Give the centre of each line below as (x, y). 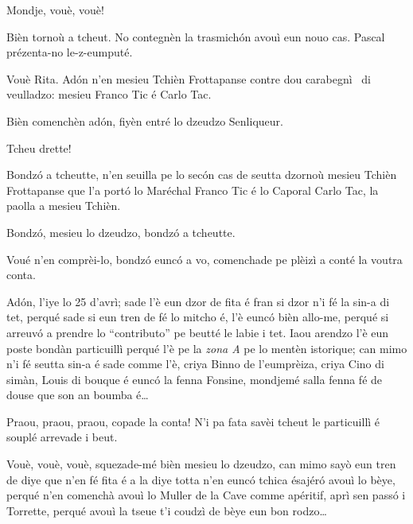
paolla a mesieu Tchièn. (64, 206)
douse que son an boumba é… (78, 395)
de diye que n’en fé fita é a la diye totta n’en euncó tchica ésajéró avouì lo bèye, (201, 479)
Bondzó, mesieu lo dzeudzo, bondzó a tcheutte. (121, 232)
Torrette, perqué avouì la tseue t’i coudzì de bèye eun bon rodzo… (167, 510)
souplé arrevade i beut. (62, 437)
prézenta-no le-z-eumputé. (70, 52)
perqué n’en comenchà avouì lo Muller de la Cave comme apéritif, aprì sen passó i (206, 495)
